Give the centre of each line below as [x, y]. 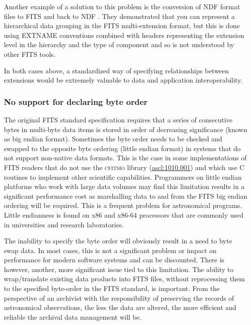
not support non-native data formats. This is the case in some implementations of [125, 158]
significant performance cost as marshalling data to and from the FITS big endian [126, 196]
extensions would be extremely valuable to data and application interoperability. [123, 80]
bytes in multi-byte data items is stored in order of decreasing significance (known [126, 129]
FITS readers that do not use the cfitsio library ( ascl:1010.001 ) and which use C [124, 167]
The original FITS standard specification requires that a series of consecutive [118, 119]
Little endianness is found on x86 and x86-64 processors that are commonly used [124, 214]
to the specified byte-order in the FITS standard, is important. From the [112, 288]
